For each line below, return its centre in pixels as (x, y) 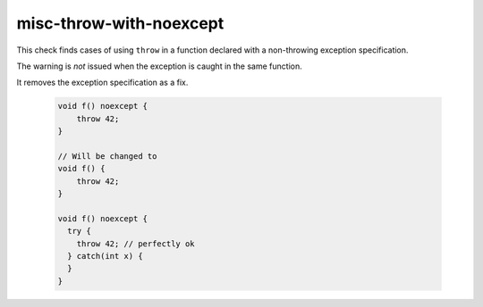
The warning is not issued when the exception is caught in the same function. (160, 66)
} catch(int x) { (105, 256)
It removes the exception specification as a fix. (102, 83)
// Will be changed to (107, 156)
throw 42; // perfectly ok (136, 244)
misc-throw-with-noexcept (120, 23)
